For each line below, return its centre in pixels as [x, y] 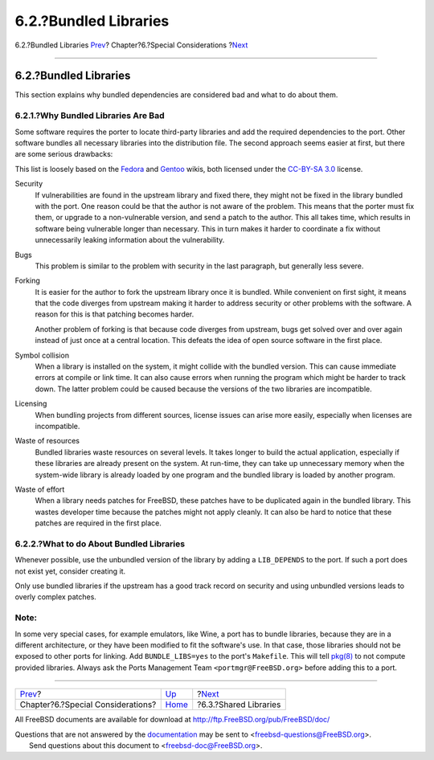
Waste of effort [40, 489]
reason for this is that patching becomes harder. [115, 314]
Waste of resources [47, 441]
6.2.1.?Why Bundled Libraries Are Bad [90, 116]
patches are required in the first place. [98, 523]
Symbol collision [42, 355]
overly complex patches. [55, 597]
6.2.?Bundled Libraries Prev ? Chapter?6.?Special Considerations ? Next [131, 45]
